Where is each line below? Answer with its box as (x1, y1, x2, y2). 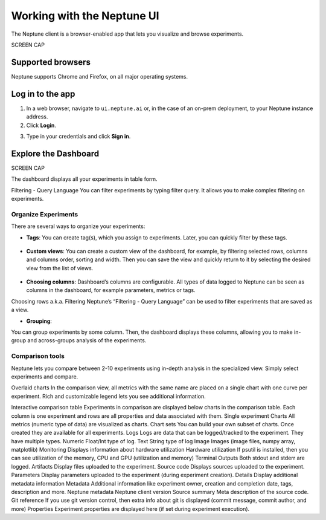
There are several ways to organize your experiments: (11, 223, 145, 230)
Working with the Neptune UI (11, 9, 159, 22)
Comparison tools (11, 352, 65, 360)
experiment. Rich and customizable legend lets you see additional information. (11, 392, 206, 400)
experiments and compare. (11, 372, 78, 380)
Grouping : (26, 317, 53, 325)
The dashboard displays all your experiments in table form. (11, 175, 158, 183)
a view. (11, 306, 29, 314)
